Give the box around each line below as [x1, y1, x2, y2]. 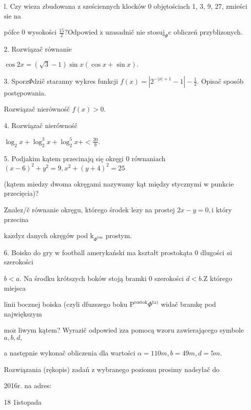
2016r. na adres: [4, 380, 52, 391]
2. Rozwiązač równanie [4, 43, 72, 54]
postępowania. [4, 87, 46, 97]
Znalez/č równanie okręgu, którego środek [4, 204, 129, 214]
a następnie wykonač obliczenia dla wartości [4, 348, 135, 358]
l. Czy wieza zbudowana [4, 1, 76, 11]
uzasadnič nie [105, 27, 145, 37]
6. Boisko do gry [4, 247, 53, 257]
